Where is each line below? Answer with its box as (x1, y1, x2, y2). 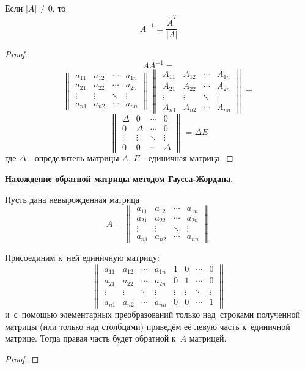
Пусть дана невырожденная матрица (5, 192, 139, 205)
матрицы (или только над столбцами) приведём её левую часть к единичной (5, 320, 290, 332)
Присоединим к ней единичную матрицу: (5, 250, 160, 263)
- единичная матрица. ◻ (142, 152, 233, 164)
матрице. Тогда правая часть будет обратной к (5, 332, 176, 345)
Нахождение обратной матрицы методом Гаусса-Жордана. (5, 172, 233, 185)
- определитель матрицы (29, 152, 119, 164)
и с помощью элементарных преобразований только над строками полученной (5, 308, 300, 321)
